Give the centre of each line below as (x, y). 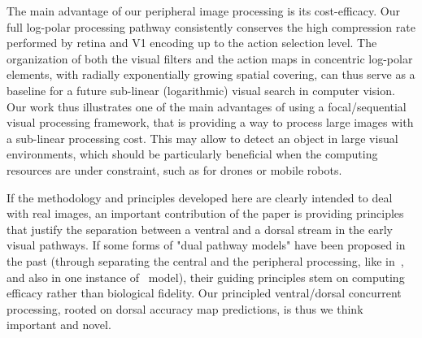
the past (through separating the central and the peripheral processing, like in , (205, 260)
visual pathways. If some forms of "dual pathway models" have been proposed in (206, 245)
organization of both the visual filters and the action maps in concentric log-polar (210, 58)
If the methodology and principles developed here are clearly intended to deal (200, 197)
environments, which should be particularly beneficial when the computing (192, 154)
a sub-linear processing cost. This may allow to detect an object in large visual (202, 138)
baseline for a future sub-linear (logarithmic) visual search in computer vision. (201, 90)
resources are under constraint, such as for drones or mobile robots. (174, 169)
